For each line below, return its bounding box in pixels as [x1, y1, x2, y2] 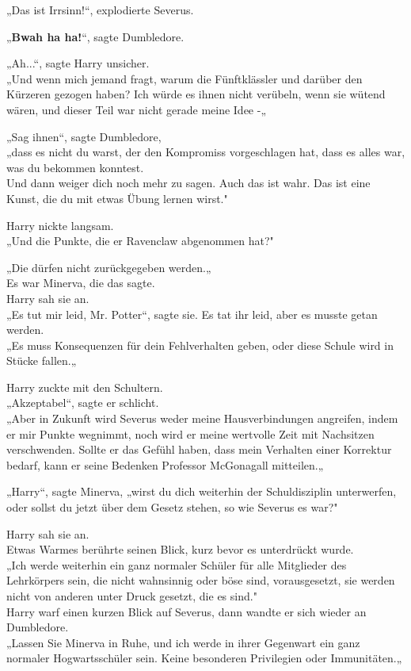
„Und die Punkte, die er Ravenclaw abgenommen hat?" [6, 232, 274, 249]
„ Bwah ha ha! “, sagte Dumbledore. [6, 28, 185, 44]
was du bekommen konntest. [6, 159, 144, 175]
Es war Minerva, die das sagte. [6, 274, 155, 291]
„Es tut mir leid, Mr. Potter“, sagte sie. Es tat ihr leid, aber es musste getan [6, 305, 378, 322]
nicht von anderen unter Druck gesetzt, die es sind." [6, 588, 257, 604]
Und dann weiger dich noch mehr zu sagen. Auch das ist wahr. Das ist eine [6, 174, 371, 191]
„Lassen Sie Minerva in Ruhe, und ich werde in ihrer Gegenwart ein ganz [6, 634, 360, 650]
